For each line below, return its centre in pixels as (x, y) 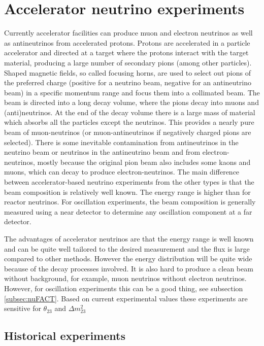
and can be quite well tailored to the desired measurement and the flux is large (127, 248)
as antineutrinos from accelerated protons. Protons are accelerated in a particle (127, 42)
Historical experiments (65, 336)
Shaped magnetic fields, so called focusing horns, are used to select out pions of (127, 72)
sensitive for (23, 308)
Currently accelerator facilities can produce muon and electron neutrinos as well (128, 33)
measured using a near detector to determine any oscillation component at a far (128, 211)
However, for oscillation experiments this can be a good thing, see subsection (124, 288)
